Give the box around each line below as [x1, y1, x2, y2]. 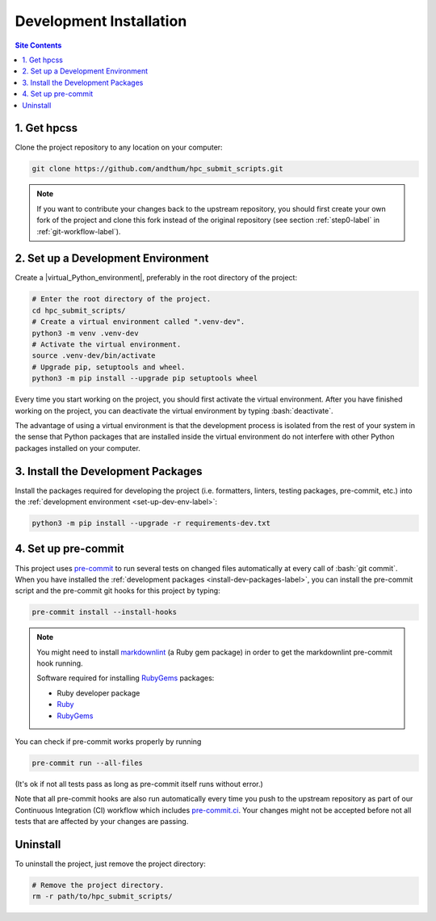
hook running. [36, 658, 84, 668]
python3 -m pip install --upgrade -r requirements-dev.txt [31, 519, 270, 528]
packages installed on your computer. [15, 443, 140, 452]
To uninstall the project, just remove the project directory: [15, 859, 206, 868]
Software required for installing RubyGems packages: [36, 673, 215, 683]
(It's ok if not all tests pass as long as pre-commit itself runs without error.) [15, 779, 264, 789]
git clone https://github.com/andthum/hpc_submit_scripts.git [31, 164, 283, 174]
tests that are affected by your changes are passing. [15, 817, 189, 826]
